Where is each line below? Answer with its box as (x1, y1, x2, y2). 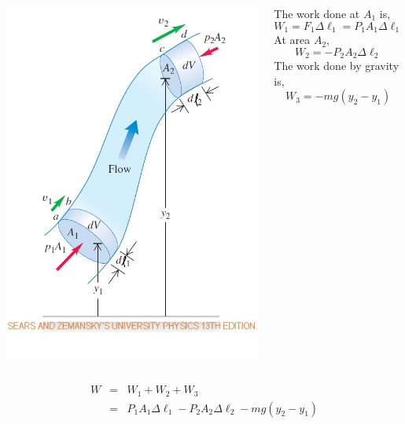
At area (274, 31, 311, 48)
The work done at (274, 5, 360, 21)
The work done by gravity (274, 57, 399, 74)
